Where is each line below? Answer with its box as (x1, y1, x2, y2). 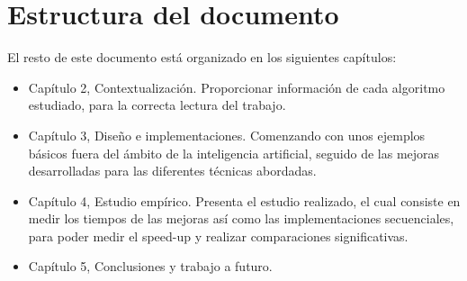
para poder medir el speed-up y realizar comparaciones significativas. (28, 226, 409, 245)
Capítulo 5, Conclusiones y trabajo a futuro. (28, 257, 273, 276)
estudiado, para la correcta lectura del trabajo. (28, 95, 286, 114)
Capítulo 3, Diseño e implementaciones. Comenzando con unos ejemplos (28, 125, 426, 144)
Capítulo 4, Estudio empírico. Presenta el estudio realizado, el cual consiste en (28, 191, 461, 210)
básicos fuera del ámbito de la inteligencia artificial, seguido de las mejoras (28, 143, 440, 162)
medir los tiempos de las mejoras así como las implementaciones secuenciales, (28, 209, 454, 228)
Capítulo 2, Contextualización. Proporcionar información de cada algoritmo (28, 77, 445, 96)
